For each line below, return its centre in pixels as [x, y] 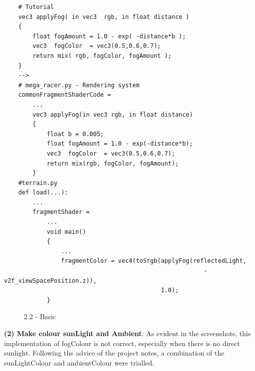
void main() [66, 232]
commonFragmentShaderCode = [64, 95]
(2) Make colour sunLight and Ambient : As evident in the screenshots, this [127, 333]
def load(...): [43, 193]
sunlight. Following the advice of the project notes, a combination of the [114, 353]
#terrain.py [38, 183]
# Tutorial [36, 7]
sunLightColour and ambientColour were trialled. [79, 362]
